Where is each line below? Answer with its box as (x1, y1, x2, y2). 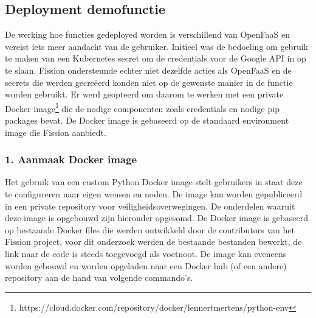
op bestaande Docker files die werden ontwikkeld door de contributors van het (5, 223, 295, 236)
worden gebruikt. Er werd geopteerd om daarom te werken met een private (5, 88, 284, 101)
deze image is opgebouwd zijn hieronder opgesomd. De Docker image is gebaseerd (5, 211, 308, 224)
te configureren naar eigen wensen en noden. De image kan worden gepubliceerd (5, 188, 303, 200)
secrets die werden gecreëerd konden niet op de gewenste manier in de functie (5, 76, 293, 88)
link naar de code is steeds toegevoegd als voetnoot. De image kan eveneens (5, 247, 287, 260)
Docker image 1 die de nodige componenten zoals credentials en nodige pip (5, 100, 280, 115)
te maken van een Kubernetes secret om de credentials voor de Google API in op (5, 52, 306, 65)
